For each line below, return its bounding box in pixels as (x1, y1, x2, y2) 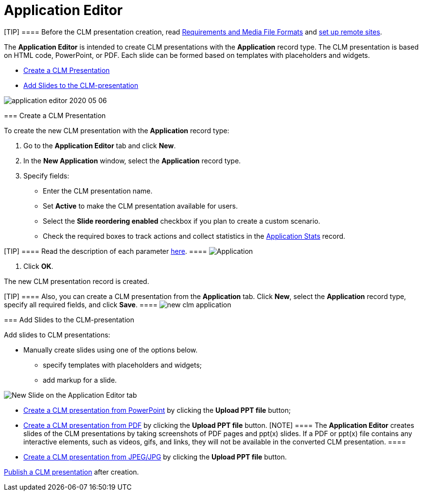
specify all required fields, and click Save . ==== (4, 300, 158, 309)
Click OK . (23, 262, 53, 270)
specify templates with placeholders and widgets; (43, 360, 202, 369)
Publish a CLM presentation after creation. (4, 467, 139, 476)
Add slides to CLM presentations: (4, 330, 110, 339)
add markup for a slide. (43, 375, 117, 384)
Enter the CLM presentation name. (43, 186, 153, 195)
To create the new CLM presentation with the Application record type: (4, 126, 229, 135)
